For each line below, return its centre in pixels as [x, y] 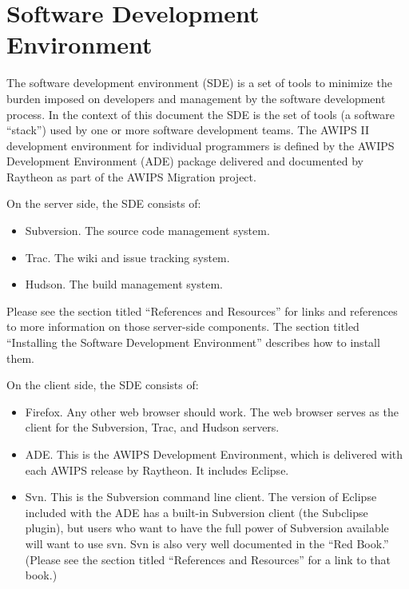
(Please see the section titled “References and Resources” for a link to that [208, 559]
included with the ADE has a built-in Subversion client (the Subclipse [197, 512]
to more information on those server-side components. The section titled [183, 326]
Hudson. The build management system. [124, 284]
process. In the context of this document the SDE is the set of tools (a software [201, 114]
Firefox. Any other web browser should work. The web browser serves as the [212, 411]
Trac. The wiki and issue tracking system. [127, 257]
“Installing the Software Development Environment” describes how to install [193, 342]
